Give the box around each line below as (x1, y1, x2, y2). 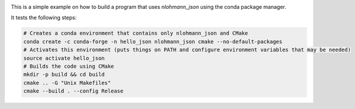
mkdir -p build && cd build (23, 71, 105, 78)
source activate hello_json (23, 55, 105, 61)
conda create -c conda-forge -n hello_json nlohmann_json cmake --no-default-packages (23, 38, 283, 45)
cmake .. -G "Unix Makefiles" (23, 80, 111, 86)
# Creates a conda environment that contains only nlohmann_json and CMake (23, 30, 248, 37)
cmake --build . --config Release (23, 88, 124, 94)
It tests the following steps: (11, 14, 77, 21)
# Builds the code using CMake (23, 62, 115, 70)
